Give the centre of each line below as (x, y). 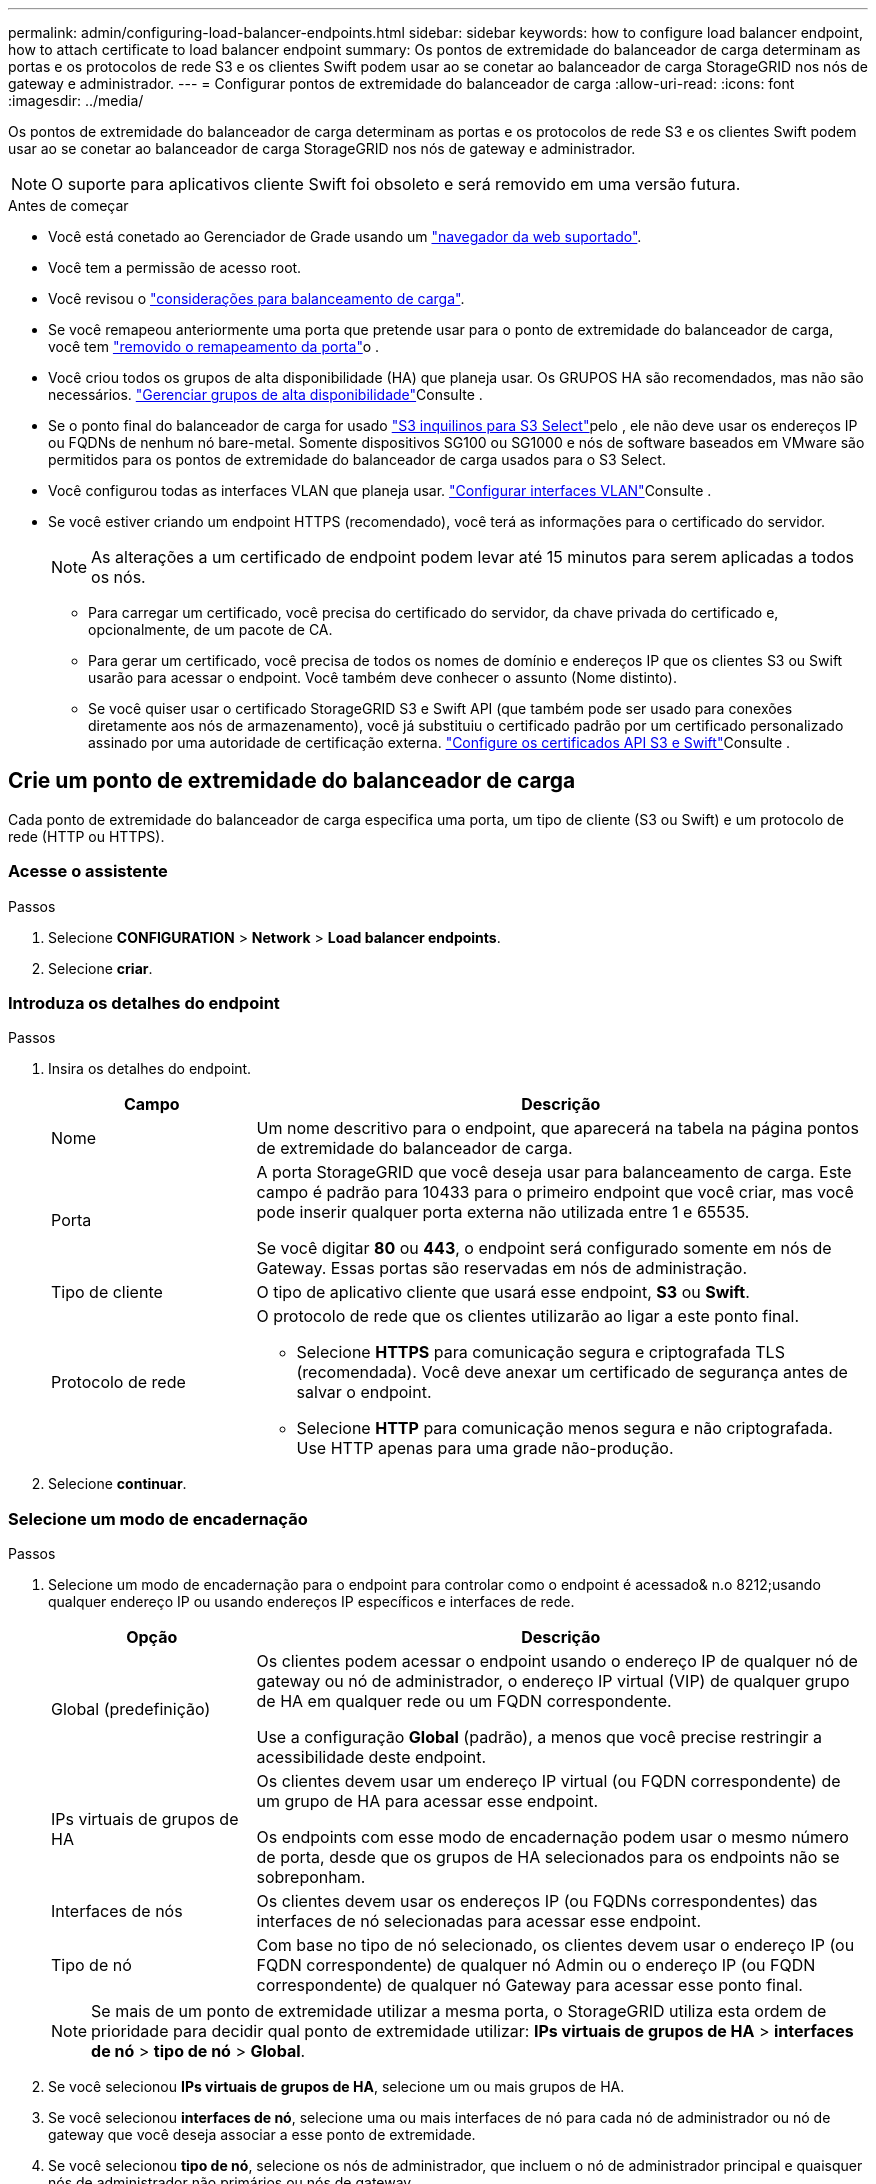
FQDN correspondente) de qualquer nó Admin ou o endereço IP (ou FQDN (536, 1965)
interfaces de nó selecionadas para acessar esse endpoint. (478, 1921)
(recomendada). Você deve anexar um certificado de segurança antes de (572, 1372)
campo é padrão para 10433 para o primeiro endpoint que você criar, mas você (555, 1192)
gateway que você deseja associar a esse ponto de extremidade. (262, 2135)
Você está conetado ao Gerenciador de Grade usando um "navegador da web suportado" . (345, 236)
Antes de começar (68, 205)
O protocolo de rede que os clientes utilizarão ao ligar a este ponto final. (528, 1316)
